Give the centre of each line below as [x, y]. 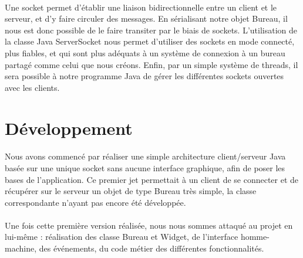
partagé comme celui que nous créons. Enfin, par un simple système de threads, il [151, 64]
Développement [69, 128]
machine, [21, 248]
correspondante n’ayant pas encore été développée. [95, 202]
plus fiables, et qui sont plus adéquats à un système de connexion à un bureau [145, 52]
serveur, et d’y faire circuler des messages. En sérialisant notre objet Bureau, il [146, 18]
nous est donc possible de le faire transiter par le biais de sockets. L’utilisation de [151, 30]
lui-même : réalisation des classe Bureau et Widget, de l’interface [122, 237]
